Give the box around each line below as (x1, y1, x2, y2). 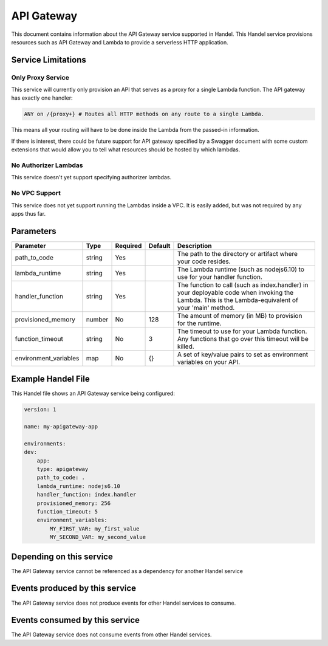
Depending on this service (11, 551, 114, 562)
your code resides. (177, 257, 231, 266)
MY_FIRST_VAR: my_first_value (49, 525, 140, 532)
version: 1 (24, 406, 56, 413)
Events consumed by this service (11, 615, 140, 625)
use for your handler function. (177, 272, 262, 281)
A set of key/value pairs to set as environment (177, 350, 309, 359)
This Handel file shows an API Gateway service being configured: (11, 390, 176, 397)
